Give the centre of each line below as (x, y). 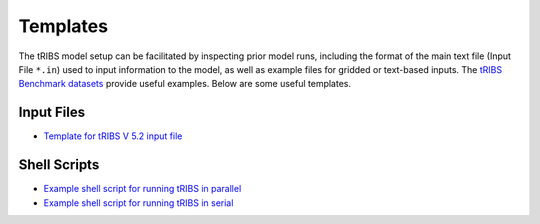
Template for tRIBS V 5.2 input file (113, 136)
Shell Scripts (59, 165)
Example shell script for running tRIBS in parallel (142, 189)
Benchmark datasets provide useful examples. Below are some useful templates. (185, 84)
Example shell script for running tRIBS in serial (138, 202)
